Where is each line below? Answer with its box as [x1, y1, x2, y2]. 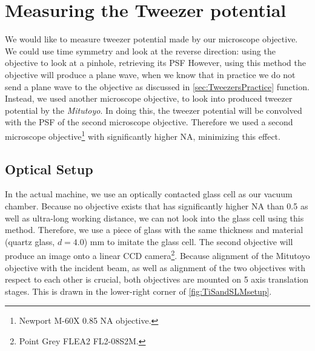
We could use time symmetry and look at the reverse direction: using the [5, 44, 276, 57]
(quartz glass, [5, 235, 55, 248]
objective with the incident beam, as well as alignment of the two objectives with [5, 261, 306, 274]
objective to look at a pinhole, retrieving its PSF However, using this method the [5, 56, 307, 69]
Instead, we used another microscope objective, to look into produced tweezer [5, 92, 293, 105]
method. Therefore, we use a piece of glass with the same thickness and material [5, 223, 303, 236]
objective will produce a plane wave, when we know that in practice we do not [5, 68, 296, 80]
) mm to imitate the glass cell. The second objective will [84, 235, 293, 248]
